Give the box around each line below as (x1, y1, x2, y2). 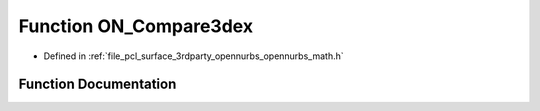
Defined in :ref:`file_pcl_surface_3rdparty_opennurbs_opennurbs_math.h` (43, 50, 344, 62)
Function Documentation (18, 76, 177, 93)
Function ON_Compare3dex (18, 15, 254, 37)
